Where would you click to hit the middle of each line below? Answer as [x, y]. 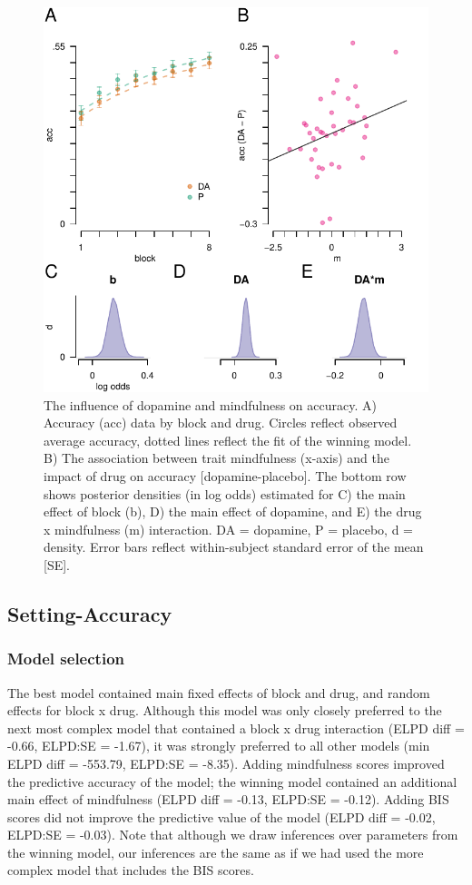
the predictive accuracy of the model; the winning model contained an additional [232, 781]
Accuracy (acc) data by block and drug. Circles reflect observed [221, 423]
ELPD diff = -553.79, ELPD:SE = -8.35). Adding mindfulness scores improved [226, 763]
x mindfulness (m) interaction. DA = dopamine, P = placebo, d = [228, 529]
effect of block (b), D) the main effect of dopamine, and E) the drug [233, 511]
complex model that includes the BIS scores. [131, 870]
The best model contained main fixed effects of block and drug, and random [219, 692]
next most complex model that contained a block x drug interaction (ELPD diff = [236, 728]
